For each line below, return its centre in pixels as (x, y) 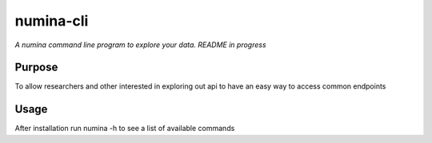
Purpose (36, 68)
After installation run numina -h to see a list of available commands (125, 129)
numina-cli (52, 21)
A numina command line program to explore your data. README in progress (141, 45)
